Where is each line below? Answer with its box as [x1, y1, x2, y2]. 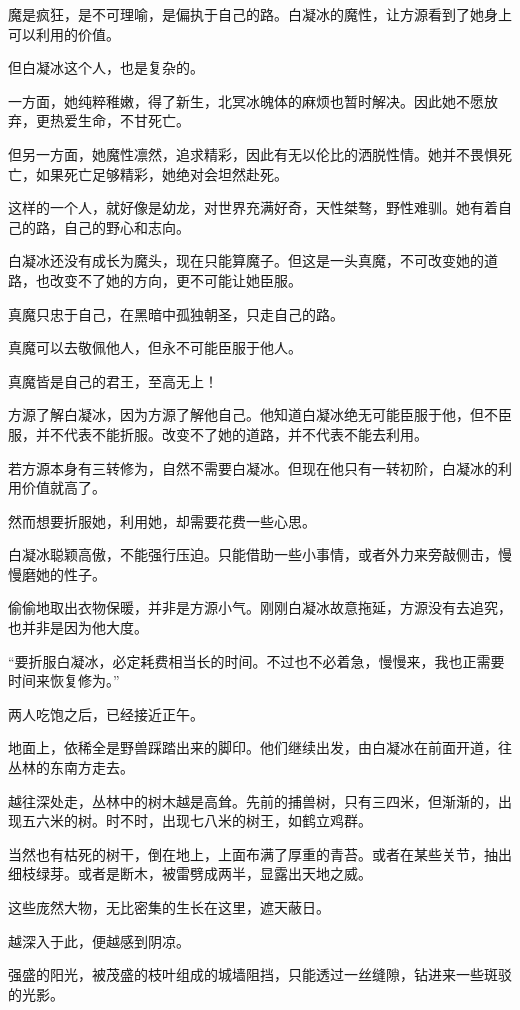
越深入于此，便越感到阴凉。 [8, 930, 190, 951]
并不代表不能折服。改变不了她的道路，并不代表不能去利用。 [35, 423, 428, 444]
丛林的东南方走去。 [8, 757, 134, 778]
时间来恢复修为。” [8, 670, 120, 691]
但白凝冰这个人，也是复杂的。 [8, 57, 204, 78]
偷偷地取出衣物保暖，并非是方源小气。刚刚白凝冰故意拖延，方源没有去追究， [8, 597, 512, 618]
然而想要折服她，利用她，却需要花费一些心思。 [8, 510, 316, 531]
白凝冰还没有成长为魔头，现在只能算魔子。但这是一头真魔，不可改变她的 [8, 250, 484, 271]
